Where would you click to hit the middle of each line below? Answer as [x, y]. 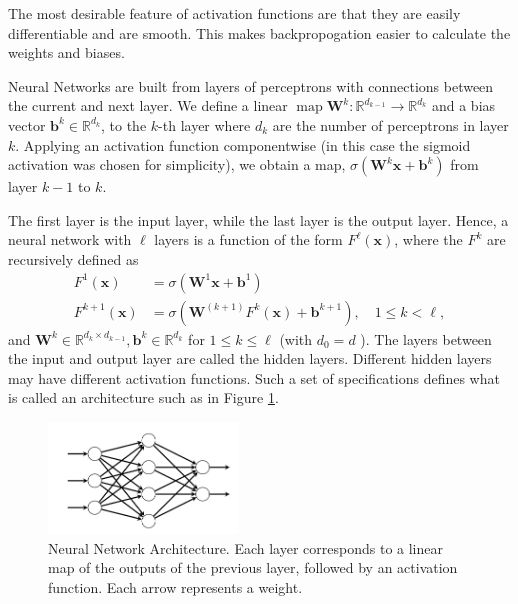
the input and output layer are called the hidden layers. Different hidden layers [250, 358]
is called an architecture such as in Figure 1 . [143, 397]
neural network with [70, 239]
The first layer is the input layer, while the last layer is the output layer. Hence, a [258, 219]
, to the [124, 124]
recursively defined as [73, 258]
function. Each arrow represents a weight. [175, 587]
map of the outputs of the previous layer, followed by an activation [253, 567]
